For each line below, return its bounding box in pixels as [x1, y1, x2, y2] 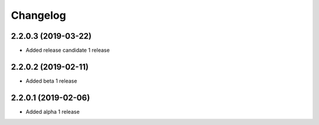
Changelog [11, 9, 66, 22]
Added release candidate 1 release [25, 47, 110, 54]
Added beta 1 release [25, 77, 77, 85]
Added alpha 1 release [25, 108, 80, 115]
